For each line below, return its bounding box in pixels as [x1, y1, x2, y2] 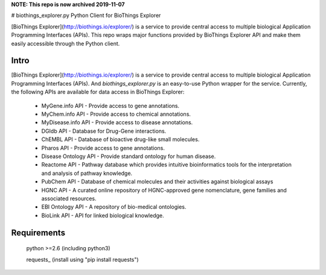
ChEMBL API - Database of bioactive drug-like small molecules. [41, 136, 200, 143]
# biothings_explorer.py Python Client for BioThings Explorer [11, 12, 161, 19]
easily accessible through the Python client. [11, 40, 120, 47]
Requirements [11, 227, 66, 238]
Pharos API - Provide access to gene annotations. [41, 144, 165, 151]
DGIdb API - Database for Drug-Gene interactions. [41, 127, 167, 134]
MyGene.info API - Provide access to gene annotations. [41, 102, 180, 109]
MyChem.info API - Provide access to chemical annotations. [41, 110, 191, 118]
